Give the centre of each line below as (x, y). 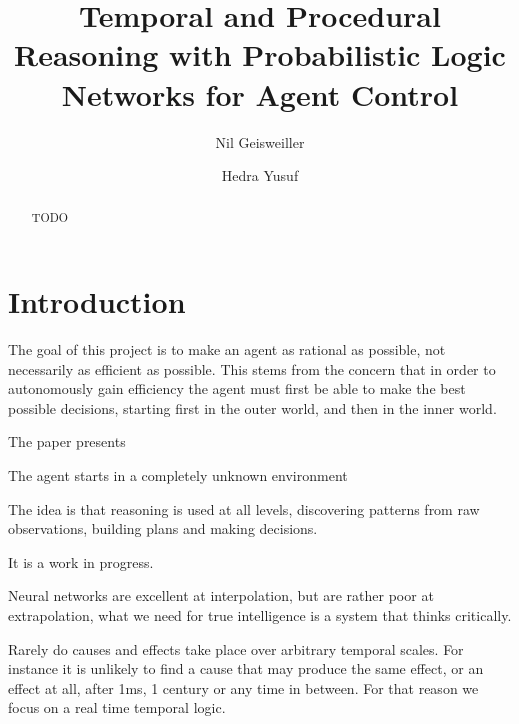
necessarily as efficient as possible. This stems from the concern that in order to (252, 368)
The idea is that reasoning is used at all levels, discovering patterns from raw (244, 508)
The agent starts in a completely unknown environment (178, 475)
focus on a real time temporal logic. (117, 707)
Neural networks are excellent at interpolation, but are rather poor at (221, 595)
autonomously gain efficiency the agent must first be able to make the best (237, 388)
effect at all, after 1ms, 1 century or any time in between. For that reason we (243, 687)
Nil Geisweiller (260, 141)
